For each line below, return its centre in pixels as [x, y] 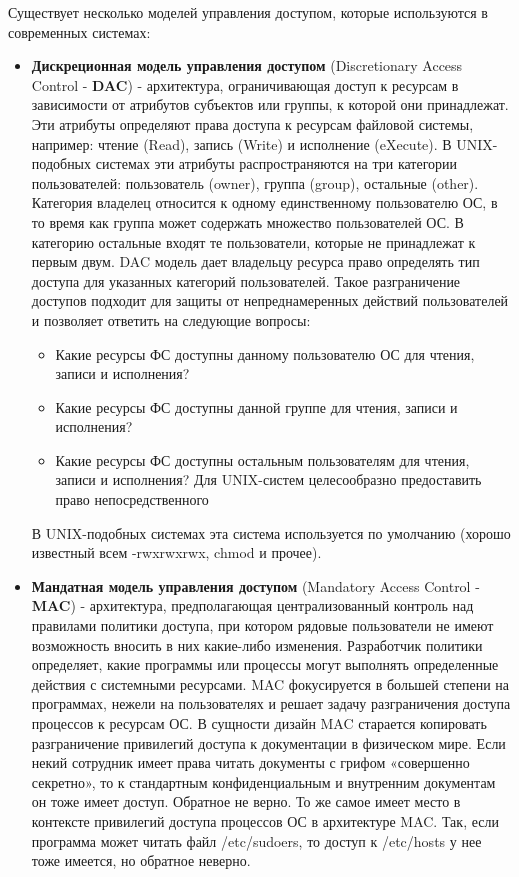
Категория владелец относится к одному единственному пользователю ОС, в [264, 202]
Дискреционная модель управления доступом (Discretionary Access [247, 65]
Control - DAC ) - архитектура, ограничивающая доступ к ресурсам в [245, 84]
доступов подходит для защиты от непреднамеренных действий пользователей [270, 300]
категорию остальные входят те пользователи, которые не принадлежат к [253, 241]
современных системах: [79, 31]
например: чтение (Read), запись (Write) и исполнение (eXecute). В [241, 143]
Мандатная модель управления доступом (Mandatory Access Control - [255, 585]
